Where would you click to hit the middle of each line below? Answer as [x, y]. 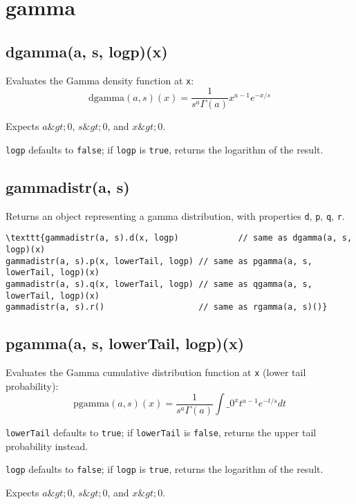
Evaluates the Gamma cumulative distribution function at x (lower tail [156, 372]
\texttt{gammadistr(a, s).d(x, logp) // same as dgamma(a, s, [179, 238]
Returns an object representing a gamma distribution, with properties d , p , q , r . [175, 215]
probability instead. [47, 446]
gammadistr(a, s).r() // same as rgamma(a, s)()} [167, 307]
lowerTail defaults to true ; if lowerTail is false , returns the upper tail [161, 432]
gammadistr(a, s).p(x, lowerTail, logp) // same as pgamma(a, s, [159, 261]
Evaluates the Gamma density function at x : [100, 80]
